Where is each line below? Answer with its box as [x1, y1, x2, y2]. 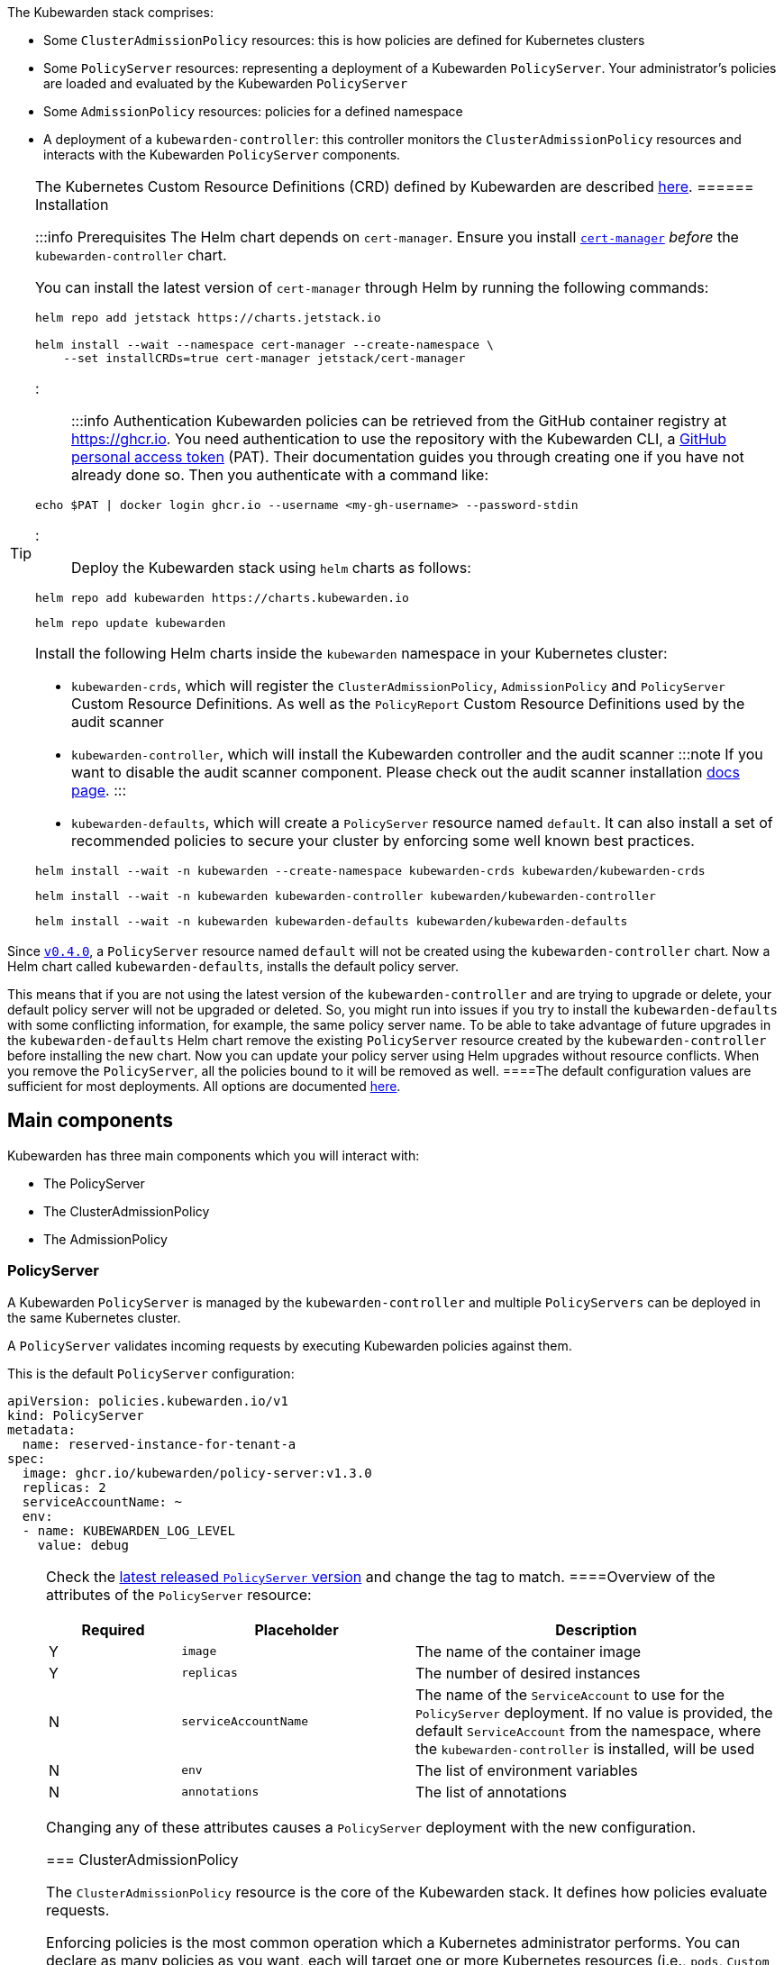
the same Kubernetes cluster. [7, 1309, 181, 1325]
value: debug [37, 1537, 129, 1552]
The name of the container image [415, 1642, 642, 1660]
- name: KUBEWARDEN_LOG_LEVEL [22, 1523, 235, 1538]
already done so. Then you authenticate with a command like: [71, 466, 489, 484]
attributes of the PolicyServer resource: [46, 1585, 312, 1604]
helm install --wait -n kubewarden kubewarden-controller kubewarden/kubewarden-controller [35, 889, 656, 903]
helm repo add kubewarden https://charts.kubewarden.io [35, 591, 409, 605]
